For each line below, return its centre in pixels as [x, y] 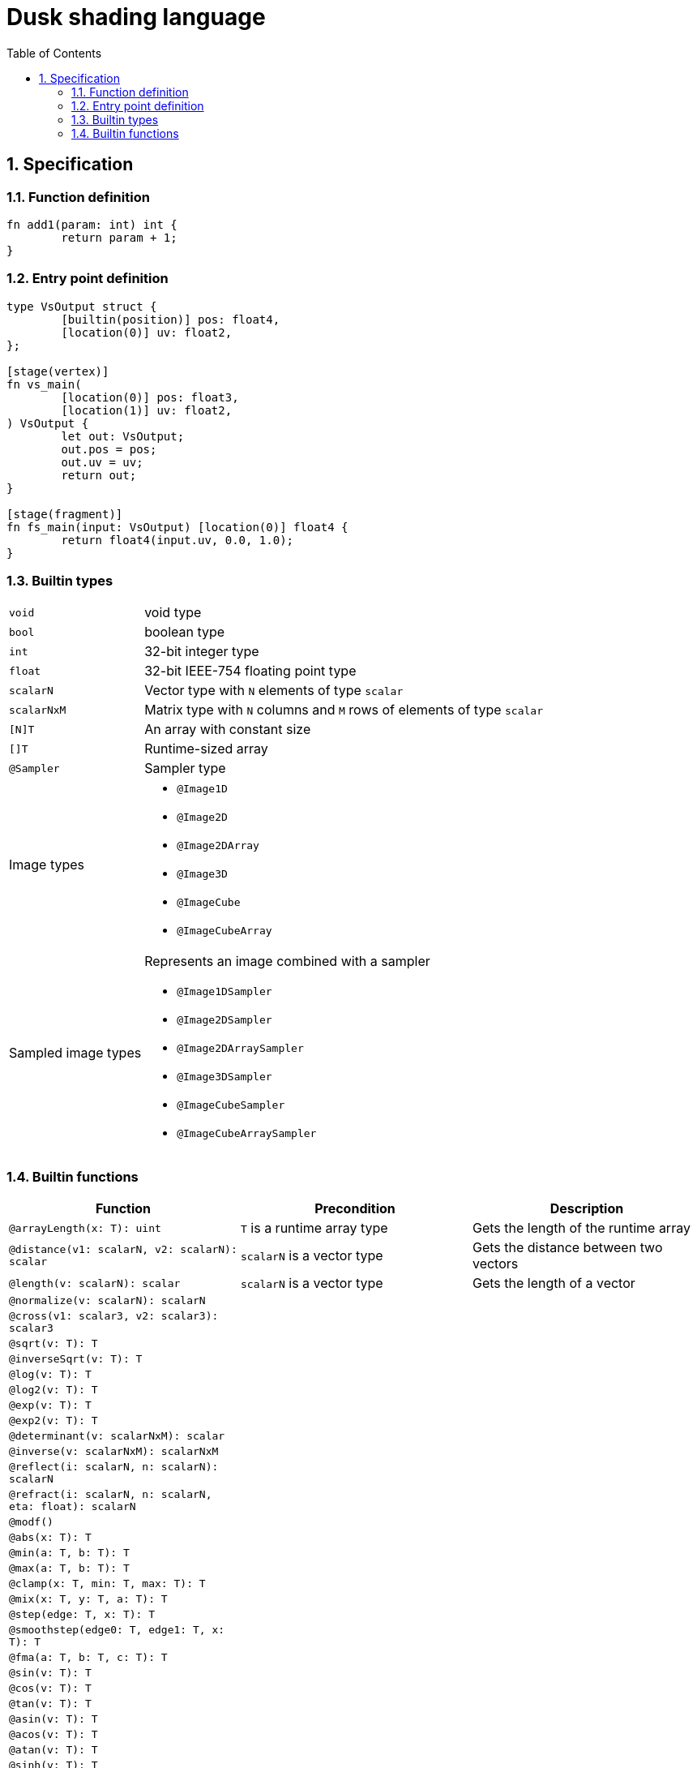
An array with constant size [228, 730]
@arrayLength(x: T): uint [85, 1228]
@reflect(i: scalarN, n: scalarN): [114, 1467]
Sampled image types [75, 1053]
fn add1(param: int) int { [92, 224]
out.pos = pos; [109, 449]
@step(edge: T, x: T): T [82, 1615]
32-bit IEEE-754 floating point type [250, 671]
